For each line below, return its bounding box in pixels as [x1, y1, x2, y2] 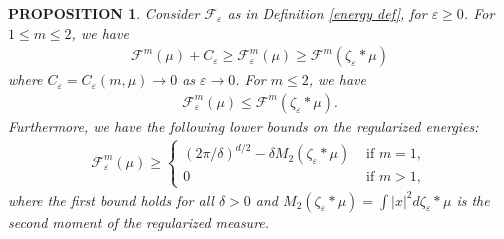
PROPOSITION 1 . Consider [8, 3, 200, 23]
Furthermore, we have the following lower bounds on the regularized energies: [8, 115, 479, 136]
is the [456, 189, 490, 210]
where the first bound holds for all [8, 189, 214, 210]
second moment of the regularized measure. [8, 211, 270, 232]
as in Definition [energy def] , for [227, 3, 427, 23]
